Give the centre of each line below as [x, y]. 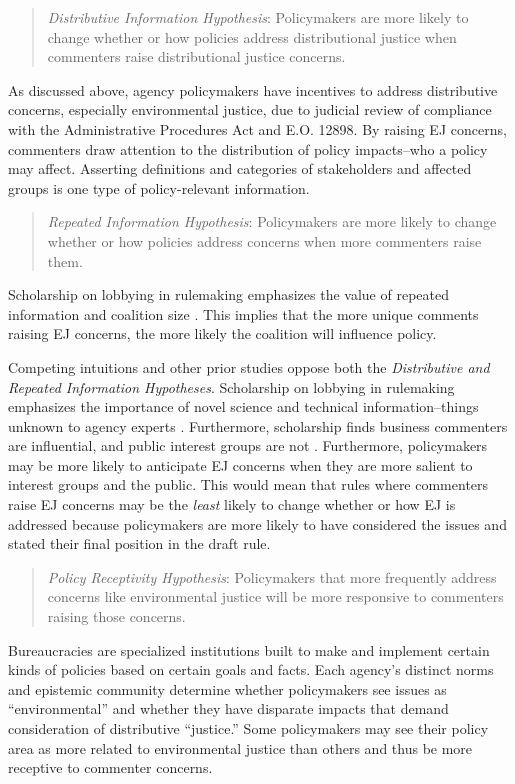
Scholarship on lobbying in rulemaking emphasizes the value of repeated [228, 294]
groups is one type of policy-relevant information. [159, 187]
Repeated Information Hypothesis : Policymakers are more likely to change [272, 221]
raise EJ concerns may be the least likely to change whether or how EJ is [232, 504]
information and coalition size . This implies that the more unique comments [243, 313]
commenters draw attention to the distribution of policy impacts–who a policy [248, 148]
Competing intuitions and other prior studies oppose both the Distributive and [249, 366]
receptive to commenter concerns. [110, 767]
